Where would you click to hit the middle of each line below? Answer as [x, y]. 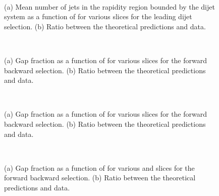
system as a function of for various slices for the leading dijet [98, 16]
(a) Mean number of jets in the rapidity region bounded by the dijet [109, 6]
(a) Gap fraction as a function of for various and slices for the [99, 167]
